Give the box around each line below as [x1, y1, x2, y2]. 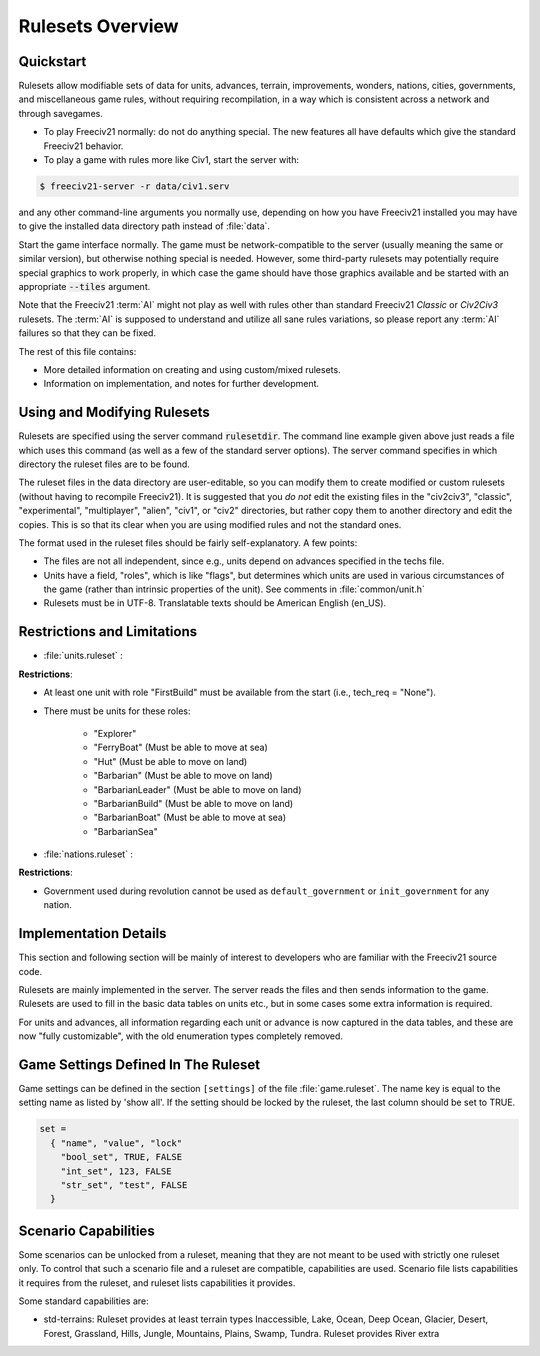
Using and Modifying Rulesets [18, 404, 210, 421]
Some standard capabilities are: [18, 1295, 149, 1307]
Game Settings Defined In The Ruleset [18, 1056, 261, 1073]
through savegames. [18, 107, 104, 119]
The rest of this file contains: [18, 345, 137, 357]
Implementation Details [18, 925, 167, 942]
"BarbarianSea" [93, 825, 159, 837]
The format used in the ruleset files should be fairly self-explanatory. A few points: [18, 536, 358, 549]
